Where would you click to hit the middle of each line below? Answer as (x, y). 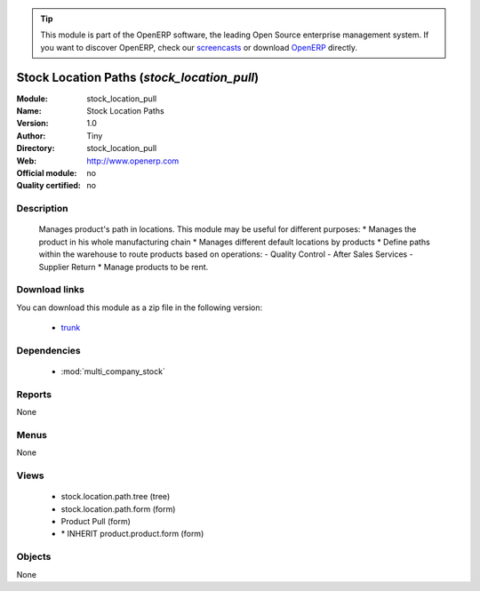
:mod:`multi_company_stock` (113, 371)
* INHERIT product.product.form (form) (132, 534)
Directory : (36, 148)
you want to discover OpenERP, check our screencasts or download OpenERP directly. (199, 47)
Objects (34, 557)
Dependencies (49, 350)
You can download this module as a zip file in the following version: (140, 307)
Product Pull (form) (96, 522)
